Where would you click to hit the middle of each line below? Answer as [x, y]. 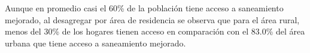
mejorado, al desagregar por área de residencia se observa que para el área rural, [152, 19]
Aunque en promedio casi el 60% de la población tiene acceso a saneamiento [144, 8]
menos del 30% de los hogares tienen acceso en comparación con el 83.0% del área [155, 31]
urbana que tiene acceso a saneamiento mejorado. [95, 43]
